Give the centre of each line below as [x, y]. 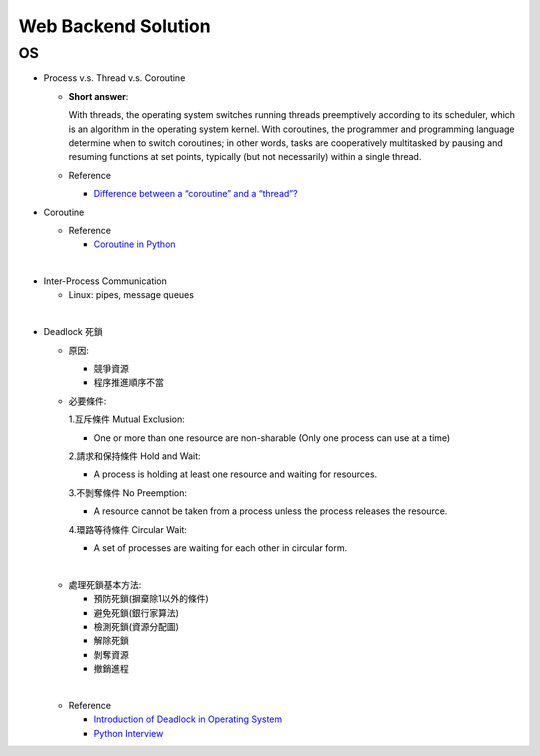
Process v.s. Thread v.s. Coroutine [114, 78]
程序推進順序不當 [128, 382]
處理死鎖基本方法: [105, 584]
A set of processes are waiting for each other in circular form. [220, 547]
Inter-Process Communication [105, 281]
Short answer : [98, 96]
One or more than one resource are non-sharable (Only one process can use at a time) [272, 437]
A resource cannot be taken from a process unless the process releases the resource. [270, 511]
